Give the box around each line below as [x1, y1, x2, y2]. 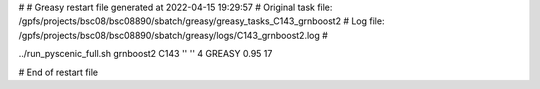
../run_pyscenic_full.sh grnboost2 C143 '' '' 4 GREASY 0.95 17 [18, 48, 273, 60]
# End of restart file [18, 66, 99, 78]
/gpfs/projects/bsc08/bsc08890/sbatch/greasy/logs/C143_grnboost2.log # [18, 29, 329, 41]
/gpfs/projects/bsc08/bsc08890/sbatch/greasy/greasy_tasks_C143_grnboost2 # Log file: [18, 15, 385, 27]
